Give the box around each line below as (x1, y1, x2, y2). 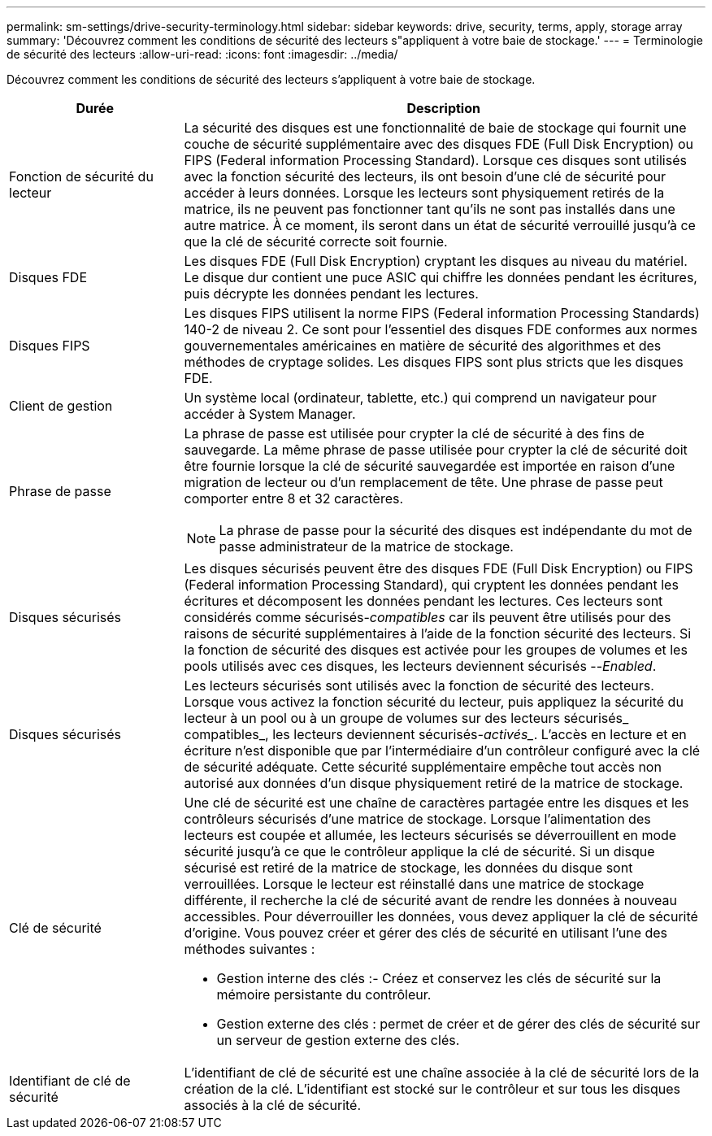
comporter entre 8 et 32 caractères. (184, 490, 404, 507)
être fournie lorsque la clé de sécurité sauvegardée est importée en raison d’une (184, 458, 675, 474)
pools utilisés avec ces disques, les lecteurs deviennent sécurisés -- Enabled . (184, 658, 657, 674)
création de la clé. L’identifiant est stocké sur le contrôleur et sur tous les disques (184, 1081, 681, 1097)
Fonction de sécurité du (9, 168, 154, 185)
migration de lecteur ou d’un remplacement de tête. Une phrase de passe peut (184, 474, 663, 490)
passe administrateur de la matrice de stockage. (219, 538, 514, 555)
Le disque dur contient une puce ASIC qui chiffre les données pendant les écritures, (184, 269, 697, 285)
